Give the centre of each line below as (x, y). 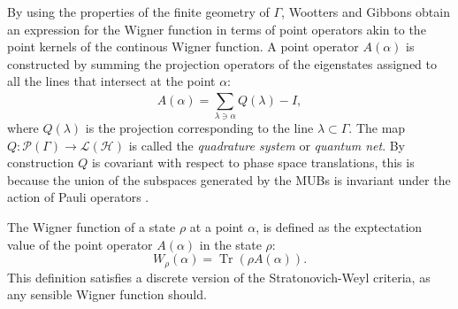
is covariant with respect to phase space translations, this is (253, 162)
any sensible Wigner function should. (107, 294)
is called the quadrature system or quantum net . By (267, 145)
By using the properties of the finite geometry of (138, 12)
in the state (230, 244)
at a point (217, 227)
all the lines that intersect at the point (111, 81)
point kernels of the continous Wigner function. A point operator (183, 46)
